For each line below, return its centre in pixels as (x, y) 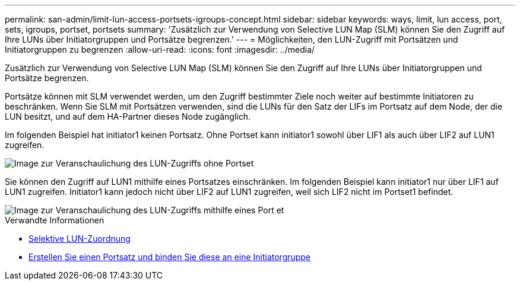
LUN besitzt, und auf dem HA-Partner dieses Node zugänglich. (128, 116)
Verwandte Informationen (55, 220)
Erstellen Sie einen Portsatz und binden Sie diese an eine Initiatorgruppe (170, 257)
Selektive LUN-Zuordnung (80, 238)
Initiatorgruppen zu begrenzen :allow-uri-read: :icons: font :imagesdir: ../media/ (160, 49)
